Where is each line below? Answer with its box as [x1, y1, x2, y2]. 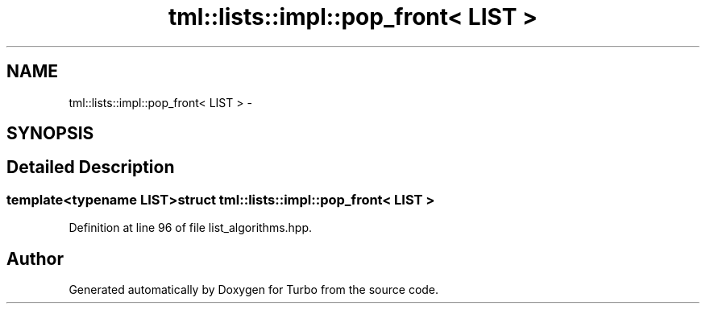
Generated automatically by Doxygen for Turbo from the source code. [69, 283, 439, 297]
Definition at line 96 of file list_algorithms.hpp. [69, 221, 313, 235]
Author [6, 248, 64, 269]
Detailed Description [6, 157, 175, 178]
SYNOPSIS [6, 123, 94, 144]
